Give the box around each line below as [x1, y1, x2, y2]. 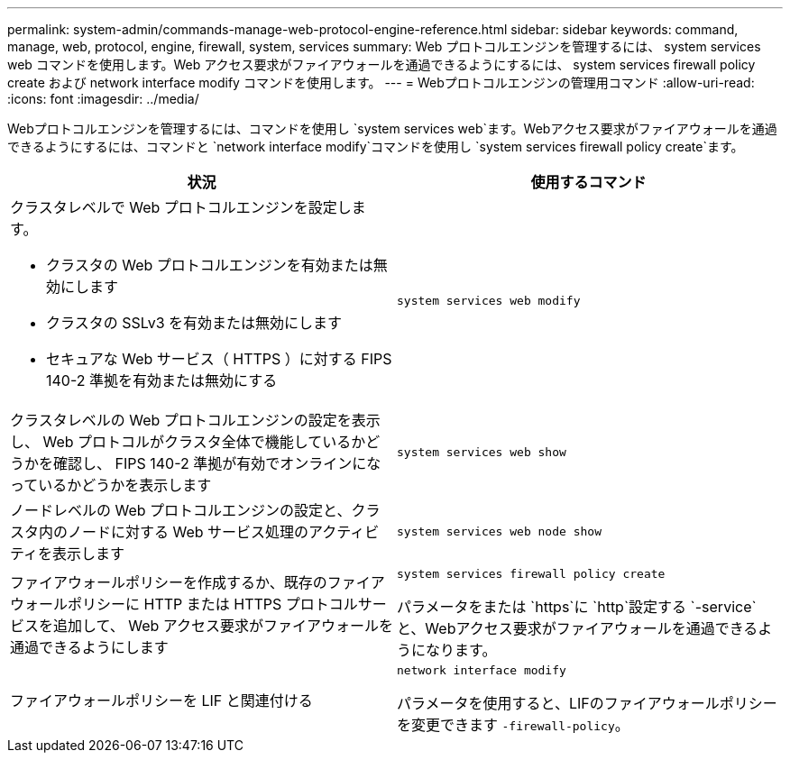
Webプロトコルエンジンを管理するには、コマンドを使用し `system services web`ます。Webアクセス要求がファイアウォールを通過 [7, 121, 777, 136]
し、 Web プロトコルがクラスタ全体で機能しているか [10, 433, 366, 451]
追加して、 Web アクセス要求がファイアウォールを [53, 616, 393, 635]
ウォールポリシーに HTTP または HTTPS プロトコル [10, 594, 358, 613]
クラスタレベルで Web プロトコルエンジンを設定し [10, 198, 352, 216]
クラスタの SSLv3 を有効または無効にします [46, 314, 343, 332]
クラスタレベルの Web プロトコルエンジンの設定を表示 [10, 411, 381, 429]
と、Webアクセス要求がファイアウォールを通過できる [397, 619, 758, 637]
